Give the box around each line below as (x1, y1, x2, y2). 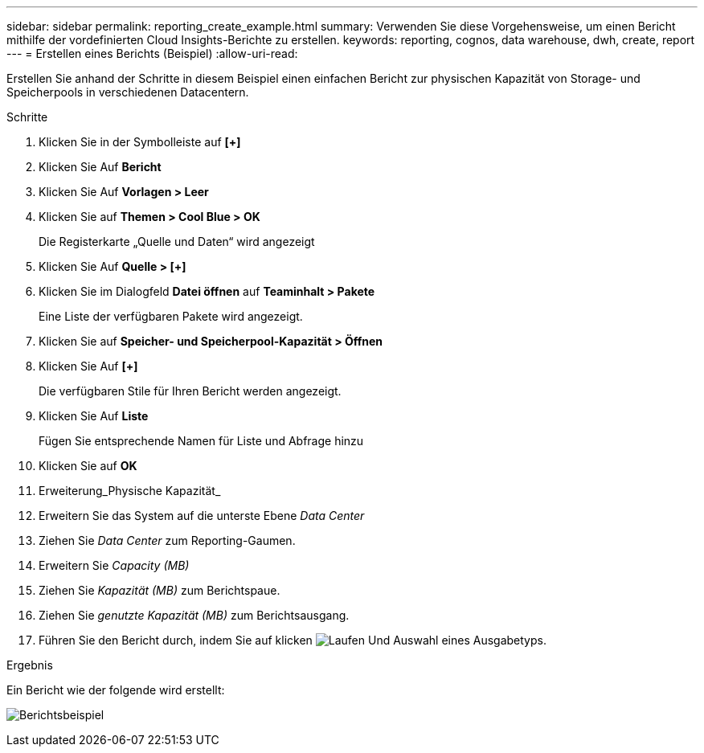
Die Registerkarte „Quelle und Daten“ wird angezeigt (39, 235, 315, 248)
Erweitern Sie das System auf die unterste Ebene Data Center (39, 509, 365, 522)
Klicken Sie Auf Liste (39, 409, 149, 423)
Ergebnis (6, 658, 53, 672)
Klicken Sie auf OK (39, 459, 137, 473)
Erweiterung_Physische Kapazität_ (39, 484, 221, 497)
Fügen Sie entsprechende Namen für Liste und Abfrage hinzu (39, 434, 364, 448)
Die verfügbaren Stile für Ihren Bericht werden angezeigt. (39, 384, 342, 398)
